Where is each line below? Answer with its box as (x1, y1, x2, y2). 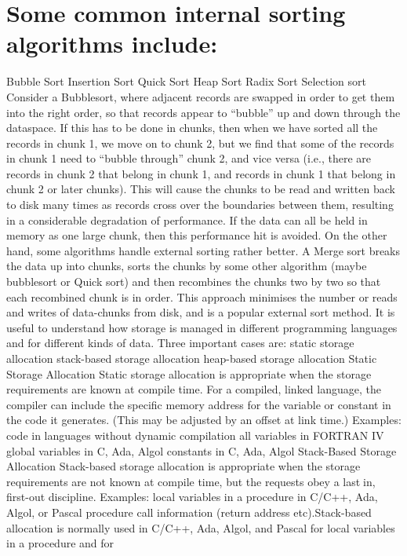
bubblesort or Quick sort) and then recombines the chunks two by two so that (6, 273, 381, 290)
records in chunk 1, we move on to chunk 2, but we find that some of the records (6, 134, 394, 151)
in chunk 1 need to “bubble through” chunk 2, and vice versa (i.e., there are (6, 150, 371, 166)
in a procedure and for (6, 535, 114, 551)
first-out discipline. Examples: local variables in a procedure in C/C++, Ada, (6, 488, 378, 505)
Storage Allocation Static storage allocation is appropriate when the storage (6, 365, 372, 382)
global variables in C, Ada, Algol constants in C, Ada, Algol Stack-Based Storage (6, 442, 397, 459)
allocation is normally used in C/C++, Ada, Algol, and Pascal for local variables (6, 519, 395, 536)
